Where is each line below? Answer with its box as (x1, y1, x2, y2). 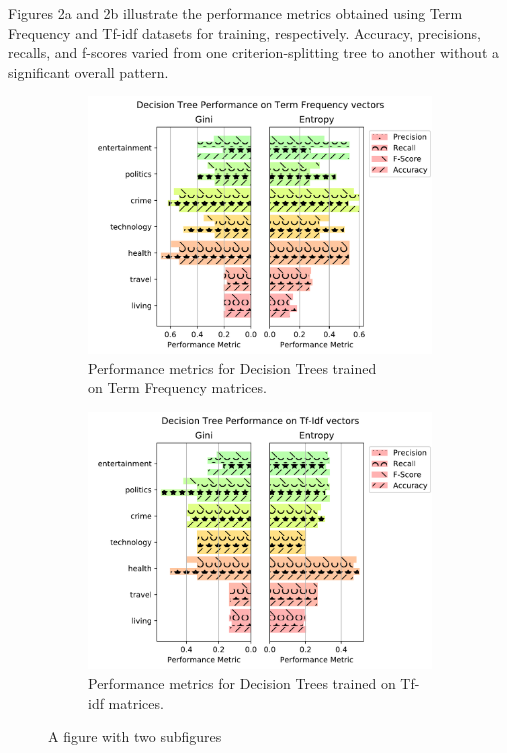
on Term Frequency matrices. (88, 377, 267, 398)
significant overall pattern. (8, 61, 169, 82)
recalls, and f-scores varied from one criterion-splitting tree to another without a (8, 42, 500, 63)
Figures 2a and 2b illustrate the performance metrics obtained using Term (8, 3, 463, 23)
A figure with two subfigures (48, 726, 222, 747)
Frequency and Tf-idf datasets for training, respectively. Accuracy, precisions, (8, 22, 481, 43)
